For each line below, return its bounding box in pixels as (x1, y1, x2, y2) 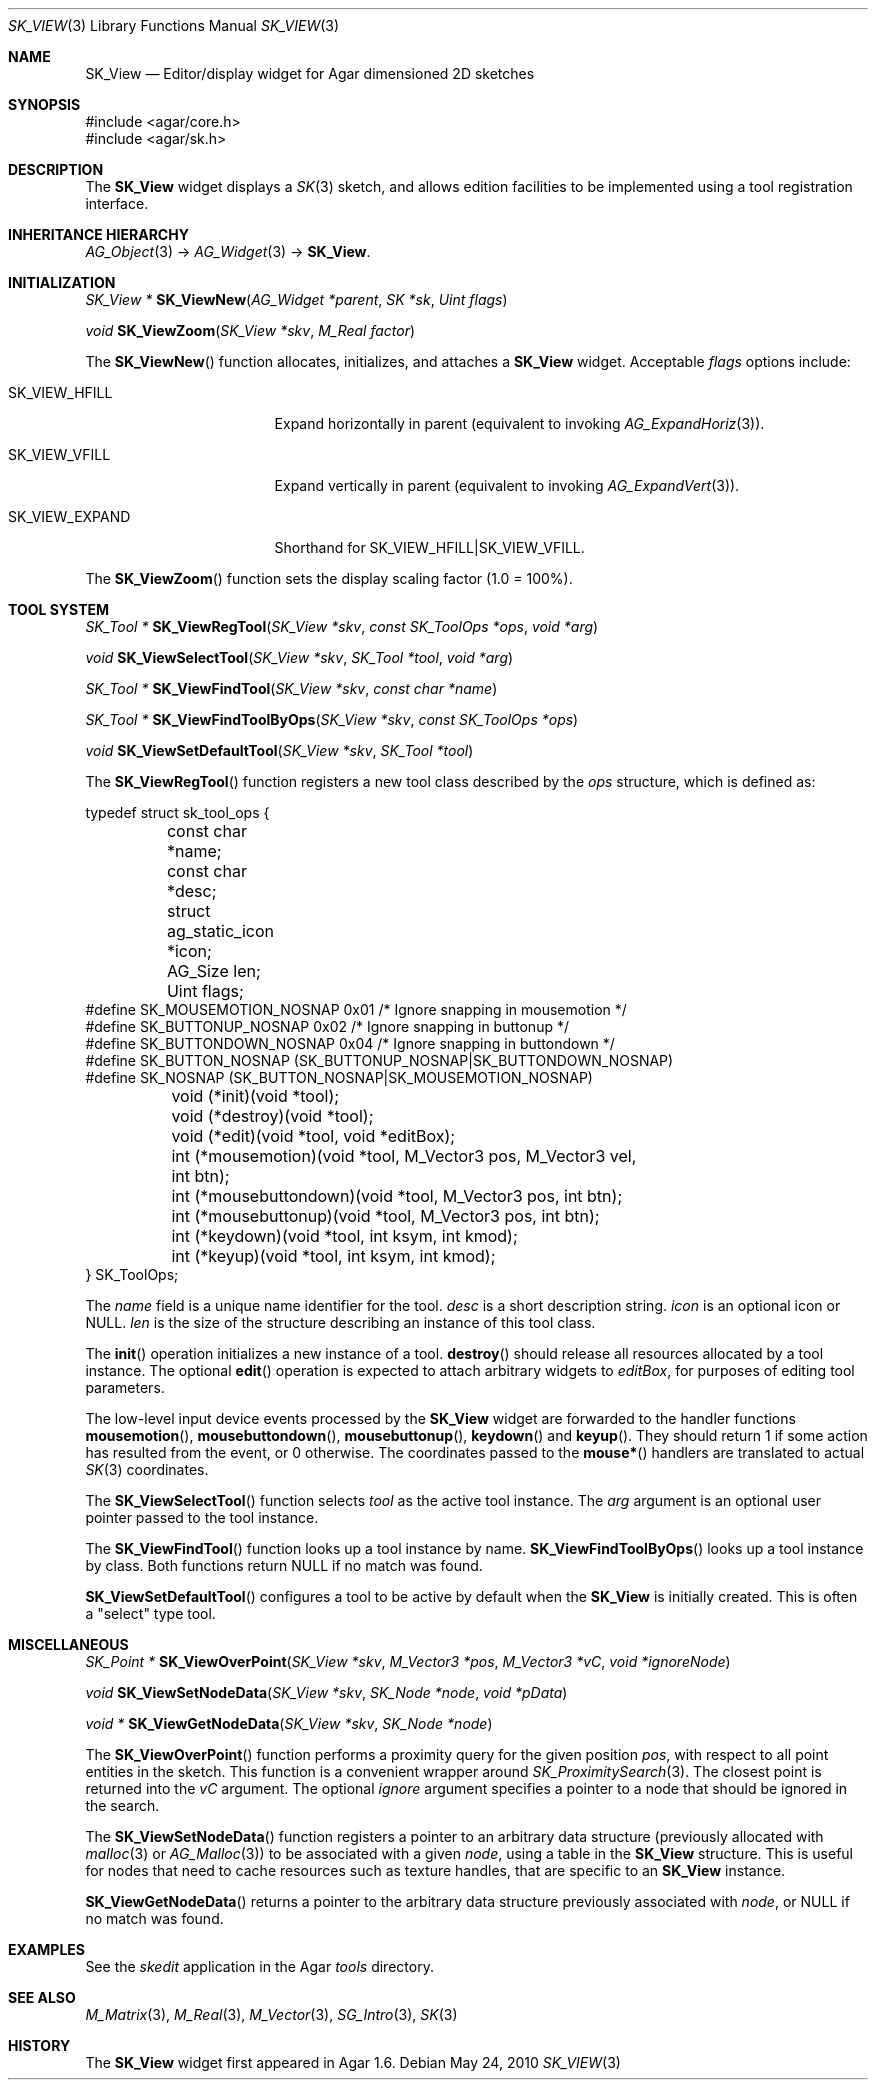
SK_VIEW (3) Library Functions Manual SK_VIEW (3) (8, 17, 340, 34)
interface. (85, 195, 149, 212)
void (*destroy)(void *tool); (171, 1106, 374, 1126)
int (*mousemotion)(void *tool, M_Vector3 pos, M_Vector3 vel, (171, 1146, 637, 1166)
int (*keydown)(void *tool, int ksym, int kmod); (171, 1226, 518, 1246)
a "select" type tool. (85, 1605, 216, 1622)
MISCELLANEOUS (8, 1636, 129, 1653)
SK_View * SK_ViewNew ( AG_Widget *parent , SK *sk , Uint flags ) (85, 291, 508, 308)
